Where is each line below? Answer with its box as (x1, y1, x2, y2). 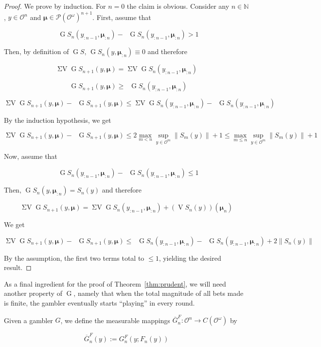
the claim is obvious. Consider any (126, 1, 230, 11)
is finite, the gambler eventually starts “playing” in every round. (4, 298, 195, 308)
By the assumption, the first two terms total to (4, 252, 144, 263)
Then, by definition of (4, 46, 69, 57)
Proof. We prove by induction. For (4, 1, 106, 11)
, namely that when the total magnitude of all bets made (73, 288, 244, 298)
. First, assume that (92, 12, 151, 22)
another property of (4, 288, 62, 298)
